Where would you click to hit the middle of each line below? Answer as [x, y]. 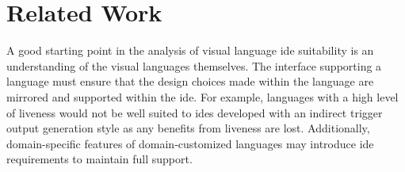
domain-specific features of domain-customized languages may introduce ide [190, 143]
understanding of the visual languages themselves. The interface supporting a [194, 65]
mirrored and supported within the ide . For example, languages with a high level [202, 96]
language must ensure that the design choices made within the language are [190, 81]
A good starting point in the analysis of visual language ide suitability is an [190, 50]
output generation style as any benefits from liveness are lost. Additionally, [188, 128]
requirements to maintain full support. [99, 159]
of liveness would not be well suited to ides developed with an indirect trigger [195, 112]
